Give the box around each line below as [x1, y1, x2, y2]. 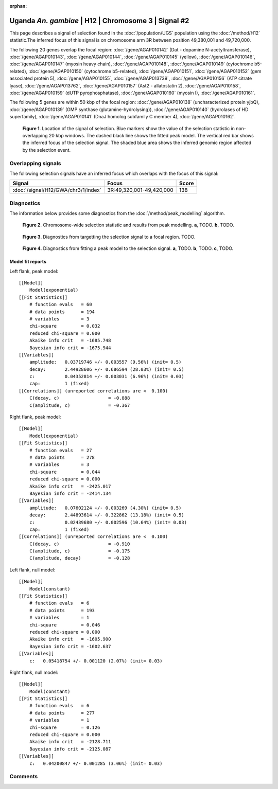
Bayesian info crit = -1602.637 [29, 643, 111, 649]
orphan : [9, 3, 27, 9]
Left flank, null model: [9, 566, 56, 573]
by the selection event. [22, 147, 71, 153]
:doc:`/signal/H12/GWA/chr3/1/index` [12, 187, 101, 194]
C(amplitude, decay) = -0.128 [29, 555, 130, 561]
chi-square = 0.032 [29, 323, 100, 329]
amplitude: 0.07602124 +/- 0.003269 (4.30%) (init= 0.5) [29, 505, 182, 511]
